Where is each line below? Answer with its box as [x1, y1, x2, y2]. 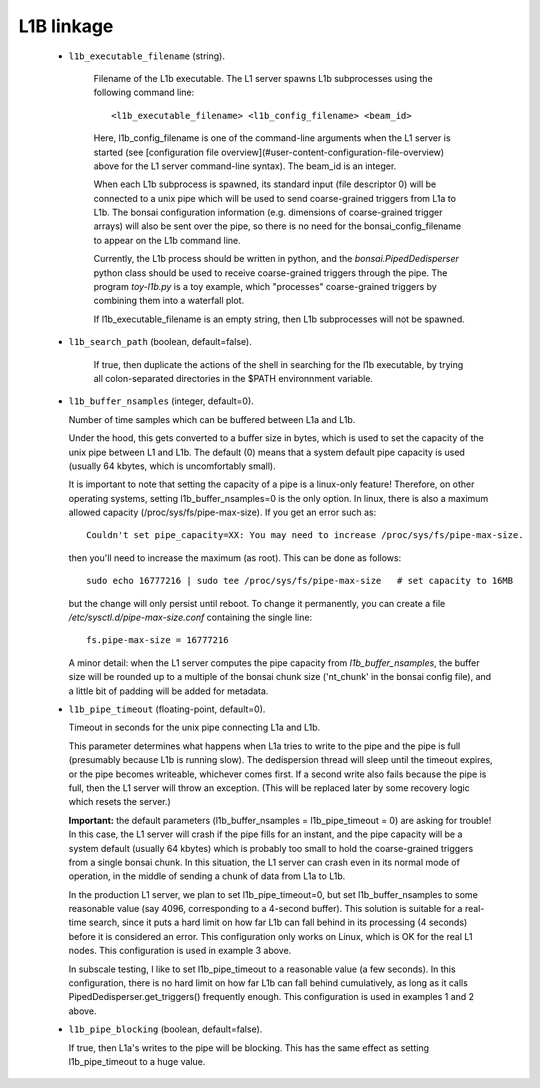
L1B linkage [18, 15, 114, 37]
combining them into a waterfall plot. [93, 295, 245, 307]
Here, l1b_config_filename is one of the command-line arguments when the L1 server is [93, 132, 451, 144]
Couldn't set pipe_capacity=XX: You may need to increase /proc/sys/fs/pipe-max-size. [86, 530, 524, 541]
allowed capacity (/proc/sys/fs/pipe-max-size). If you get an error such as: [68, 506, 377, 519]
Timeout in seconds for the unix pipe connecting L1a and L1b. [68, 721, 321, 734]
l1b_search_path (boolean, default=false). [68, 336, 252, 348]
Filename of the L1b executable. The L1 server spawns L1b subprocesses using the [93, 72, 434, 84]
